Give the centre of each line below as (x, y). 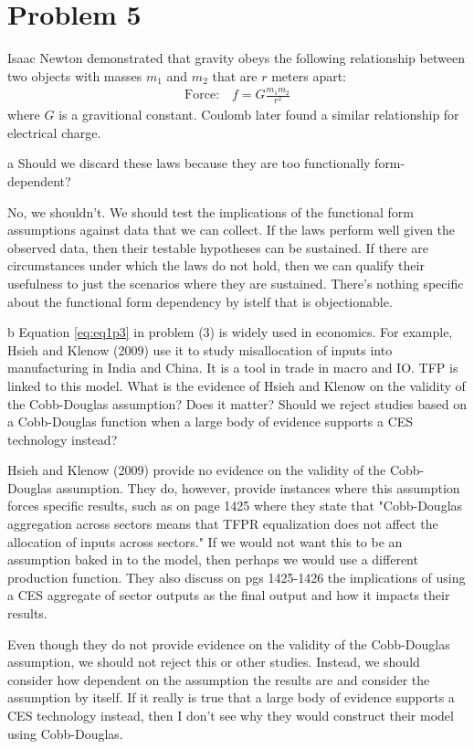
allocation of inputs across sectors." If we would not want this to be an (205, 541)
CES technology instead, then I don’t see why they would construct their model (231, 716)
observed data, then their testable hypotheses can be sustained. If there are (218, 247)
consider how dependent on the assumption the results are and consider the (219, 679)
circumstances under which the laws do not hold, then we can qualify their (216, 265)
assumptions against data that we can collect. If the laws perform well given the (232, 230)
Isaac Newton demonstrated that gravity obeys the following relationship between (236, 58)
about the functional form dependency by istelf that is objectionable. (200, 301)
